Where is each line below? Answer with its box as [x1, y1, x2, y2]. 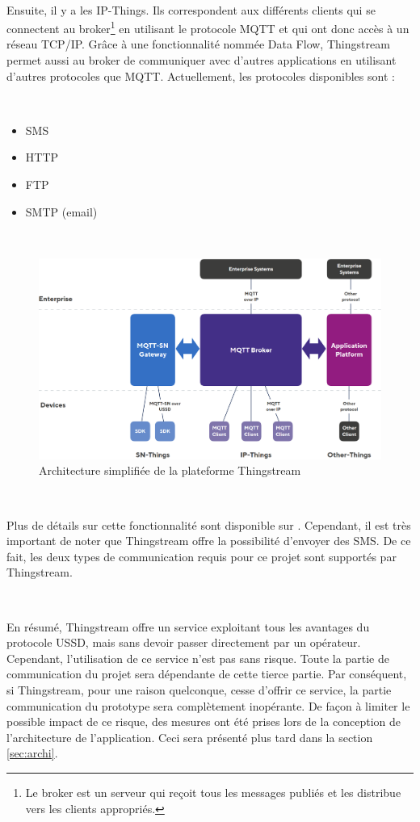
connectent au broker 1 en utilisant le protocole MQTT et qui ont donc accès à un [6, 18, 409, 36]
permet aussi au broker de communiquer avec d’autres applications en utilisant [6, 52, 397, 69]
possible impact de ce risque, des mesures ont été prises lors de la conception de [6, 713, 401, 730]
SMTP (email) [25, 203, 98, 220]
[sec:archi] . [6, 744, 58, 761]
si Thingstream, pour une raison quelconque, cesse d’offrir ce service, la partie [6, 682, 392, 698]
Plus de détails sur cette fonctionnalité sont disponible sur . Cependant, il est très [6, 516, 411, 533]
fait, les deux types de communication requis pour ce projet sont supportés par [6, 547, 397, 564]
